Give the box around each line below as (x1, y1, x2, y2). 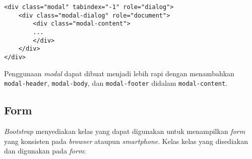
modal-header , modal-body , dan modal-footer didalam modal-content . (4, 78, 228, 88)
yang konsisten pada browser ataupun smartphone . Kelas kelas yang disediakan (4, 135, 248, 146)
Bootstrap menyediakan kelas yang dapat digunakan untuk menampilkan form (4, 126, 245, 136)
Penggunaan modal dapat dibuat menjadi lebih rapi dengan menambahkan (4, 68, 234, 78)
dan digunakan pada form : (4, 145, 86, 156)
